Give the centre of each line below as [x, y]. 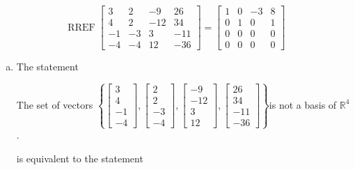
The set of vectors [55, 104]
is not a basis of [303, 104]
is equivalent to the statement [80, 158]
